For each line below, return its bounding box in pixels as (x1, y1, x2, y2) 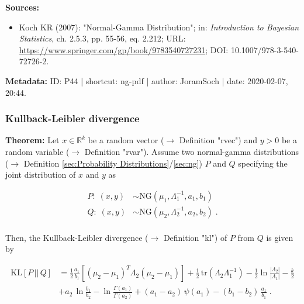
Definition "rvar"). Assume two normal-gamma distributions (84, 145, 299, 157)
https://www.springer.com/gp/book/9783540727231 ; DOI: (19, 43, 229, 56)
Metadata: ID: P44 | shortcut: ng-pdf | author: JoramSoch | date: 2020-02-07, (5, 74, 288, 87)
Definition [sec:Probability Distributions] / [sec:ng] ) (23, 157, 203, 169)
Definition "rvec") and (179, 134, 258, 146)
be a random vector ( (88, 134, 164, 146)
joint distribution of (5, 168, 76, 181)
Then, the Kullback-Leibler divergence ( (5, 231, 148, 243)
